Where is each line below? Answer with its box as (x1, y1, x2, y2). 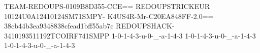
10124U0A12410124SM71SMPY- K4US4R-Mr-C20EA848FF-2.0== (4, 10, 214, 21)
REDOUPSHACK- (116, 20, 175, 31)
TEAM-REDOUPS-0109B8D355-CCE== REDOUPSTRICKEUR (4, 1, 210, 11)
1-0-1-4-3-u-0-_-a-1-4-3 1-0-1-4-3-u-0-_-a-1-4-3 (111, 30, 256, 40)
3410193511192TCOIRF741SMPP (4, 30, 110, 40)
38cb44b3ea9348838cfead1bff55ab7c (4, 20, 114, 31)
